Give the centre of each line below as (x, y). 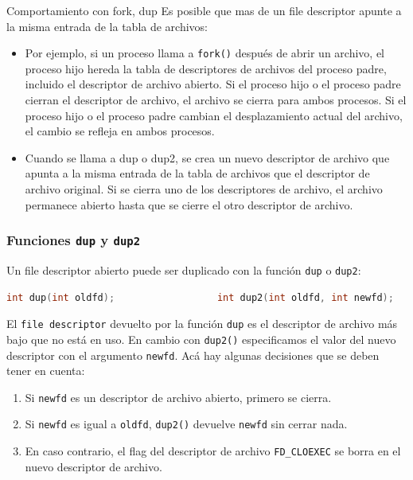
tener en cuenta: (46, 371)
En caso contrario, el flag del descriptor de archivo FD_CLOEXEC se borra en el (213, 451)
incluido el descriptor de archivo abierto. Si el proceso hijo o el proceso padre (213, 84)
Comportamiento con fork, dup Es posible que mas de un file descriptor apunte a (204, 10)
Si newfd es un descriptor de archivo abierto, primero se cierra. (178, 397)
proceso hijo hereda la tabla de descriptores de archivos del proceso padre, (206, 68)
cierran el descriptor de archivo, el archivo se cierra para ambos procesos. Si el (216, 100)
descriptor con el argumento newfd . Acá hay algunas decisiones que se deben (193, 355)
